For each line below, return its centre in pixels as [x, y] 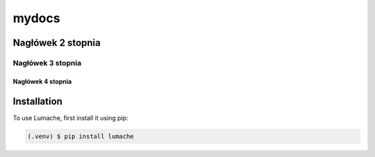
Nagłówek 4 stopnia [42, 81]
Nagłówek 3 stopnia [47, 63]
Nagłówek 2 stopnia [57, 43]
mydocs [36, 18]
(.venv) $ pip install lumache [81, 136]
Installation [37, 101]
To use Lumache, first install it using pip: [70, 117]
